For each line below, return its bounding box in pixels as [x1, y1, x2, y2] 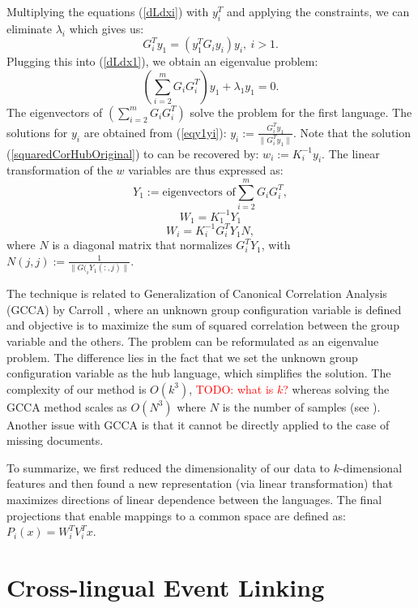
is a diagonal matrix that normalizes [52, 236, 232, 253]
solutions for [6, 123, 68, 140]
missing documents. [6, 432, 104, 449]
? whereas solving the [283, 380, 390, 397]
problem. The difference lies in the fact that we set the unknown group [6, 348, 358, 365]
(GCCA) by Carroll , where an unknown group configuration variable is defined [6, 300, 402, 317]
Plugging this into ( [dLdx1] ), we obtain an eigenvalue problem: [6, 53, 318, 70]
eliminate [6, 19, 52, 37]
